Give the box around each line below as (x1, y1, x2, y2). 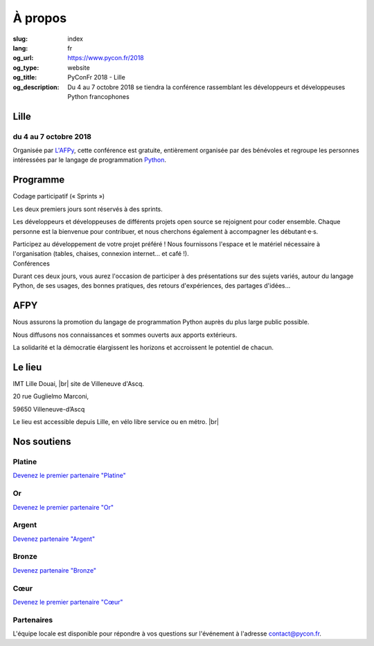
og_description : (12, 83, 60, 91)
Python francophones (67, 92, 130, 100)
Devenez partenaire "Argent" (12, 535, 96, 543)
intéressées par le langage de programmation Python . (12, 156, 166, 164)
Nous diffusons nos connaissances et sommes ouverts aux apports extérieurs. (12, 331, 238, 339)
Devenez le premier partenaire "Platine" (12, 471, 126, 480)
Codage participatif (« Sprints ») (12, 192, 105, 201)
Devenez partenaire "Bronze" (12, 566, 97, 574)
